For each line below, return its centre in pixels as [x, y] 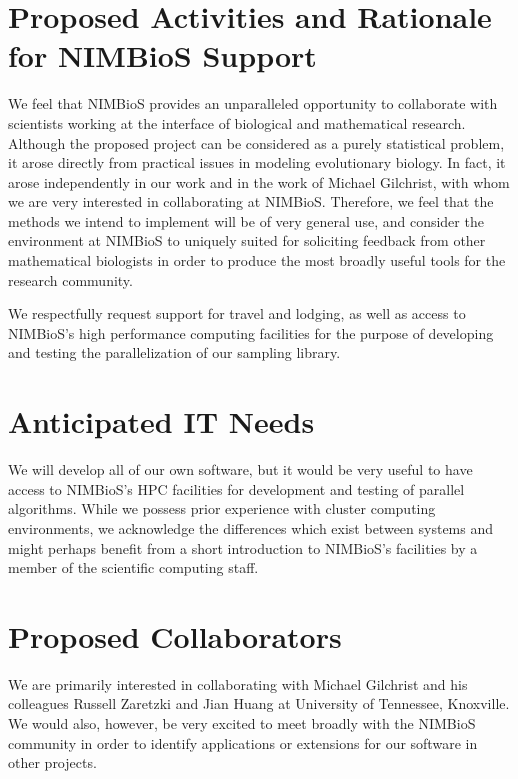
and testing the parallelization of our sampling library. [174, 352]
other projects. [52, 762]
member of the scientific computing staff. [133, 567]
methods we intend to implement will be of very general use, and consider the [246, 220]
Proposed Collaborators [175, 635]
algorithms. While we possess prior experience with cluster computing [222, 508]
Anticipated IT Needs [161, 421]
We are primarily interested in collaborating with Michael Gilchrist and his [238, 683]
